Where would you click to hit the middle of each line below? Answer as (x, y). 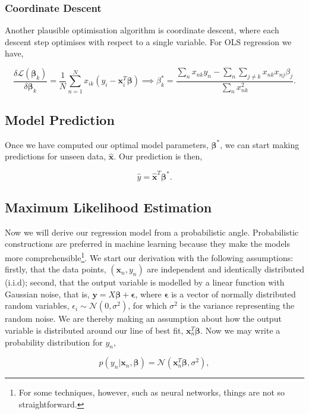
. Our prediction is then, (158, 156)
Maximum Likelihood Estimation (108, 207)
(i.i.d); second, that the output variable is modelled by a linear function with (145, 282)
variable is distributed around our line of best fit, (94, 330)
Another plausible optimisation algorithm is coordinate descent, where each (142, 30)
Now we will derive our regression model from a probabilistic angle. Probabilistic (152, 232)
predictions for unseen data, (56, 156)
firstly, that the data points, (56, 269)
